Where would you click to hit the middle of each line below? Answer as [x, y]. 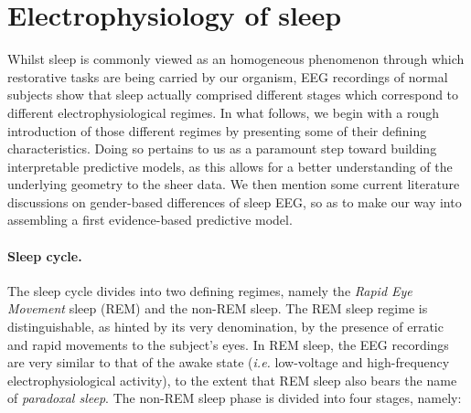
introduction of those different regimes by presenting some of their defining [217, 130]
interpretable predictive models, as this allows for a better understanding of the [230, 166]
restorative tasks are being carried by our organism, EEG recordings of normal [228, 76]
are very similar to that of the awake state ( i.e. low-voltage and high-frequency [229, 362]
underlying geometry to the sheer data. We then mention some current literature [234, 184]
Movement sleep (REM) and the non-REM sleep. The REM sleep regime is [218, 308]
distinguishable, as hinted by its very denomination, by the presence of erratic [225, 327]
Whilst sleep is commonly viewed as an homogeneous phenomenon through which [236, 59]
